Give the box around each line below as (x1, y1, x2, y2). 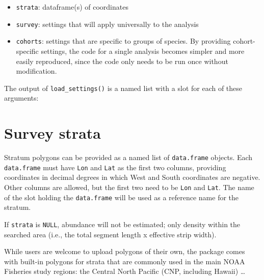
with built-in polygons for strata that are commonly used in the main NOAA (4, 256, 245, 266)
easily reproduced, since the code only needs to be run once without (16, 55, 228, 66)
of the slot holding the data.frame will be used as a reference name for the (4, 192, 239, 202)
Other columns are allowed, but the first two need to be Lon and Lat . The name (4, 182, 254, 193)
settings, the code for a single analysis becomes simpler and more (41, 45, 245, 56)
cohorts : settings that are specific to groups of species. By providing (16, 36, 231, 46)
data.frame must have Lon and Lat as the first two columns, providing (4, 162, 226, 172)
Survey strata (4, 122, 101, 143)
